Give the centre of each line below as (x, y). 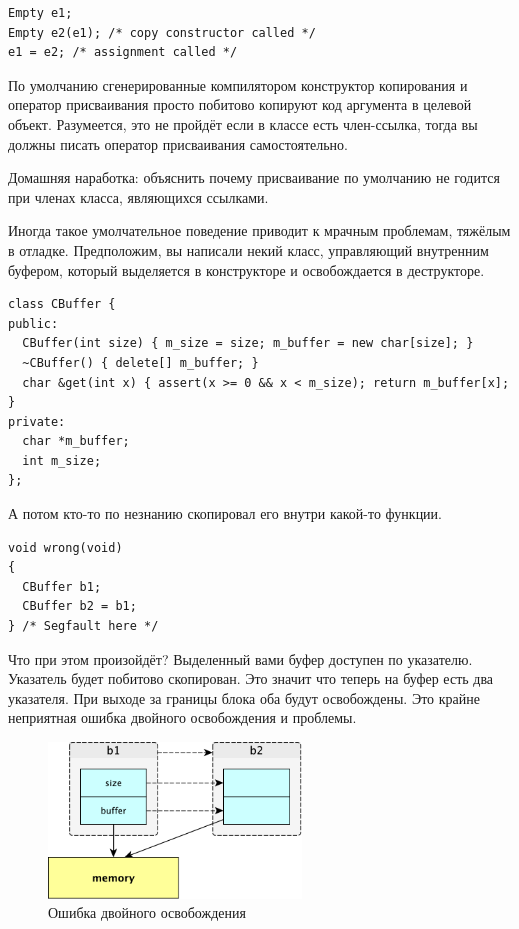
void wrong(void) (65, 547)
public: (33, 323)
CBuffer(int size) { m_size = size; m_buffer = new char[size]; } (248, 343)
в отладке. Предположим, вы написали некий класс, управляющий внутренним (248, 249)
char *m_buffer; (76, 441)
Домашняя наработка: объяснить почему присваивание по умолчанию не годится (254, 177)
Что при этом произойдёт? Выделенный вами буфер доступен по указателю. (240, 658)
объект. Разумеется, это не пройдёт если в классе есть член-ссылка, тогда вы (243, 123)
